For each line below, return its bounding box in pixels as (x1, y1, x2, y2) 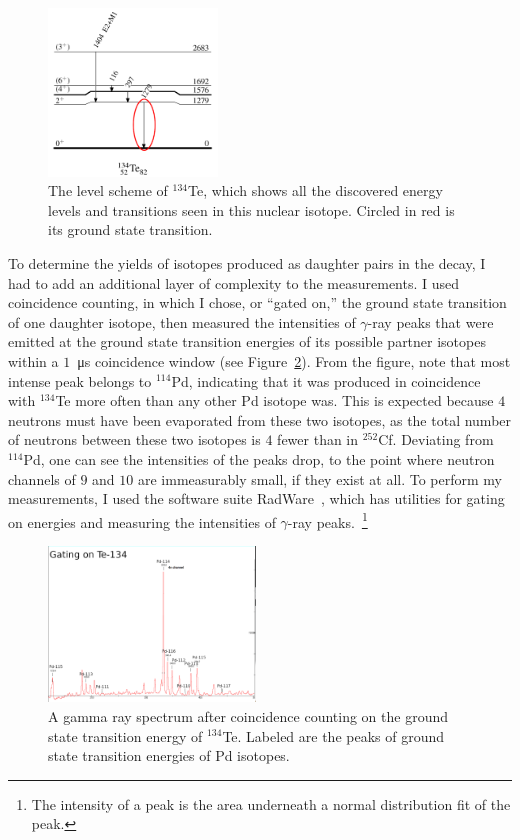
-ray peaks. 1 (287, 508, 368, 532)
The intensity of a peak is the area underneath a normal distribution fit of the (31, 793, 511, 814)
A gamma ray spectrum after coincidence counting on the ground (48, 705, 449, 726)
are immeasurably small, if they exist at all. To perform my (137, 468, 502, 489)
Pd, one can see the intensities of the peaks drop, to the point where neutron (23, 448, 495, 469)
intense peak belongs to (8, 370, 152, 391)
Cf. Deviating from (378, 429, 494, 450)
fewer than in (277, 429, 359, 450)
